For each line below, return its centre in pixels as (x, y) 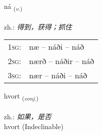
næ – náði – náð (57, 47)
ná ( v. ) (13, 7)
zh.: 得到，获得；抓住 (38, 26)
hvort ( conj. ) (21, 97)
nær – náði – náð (58, 75)
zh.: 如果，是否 (28, 117)
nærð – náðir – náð (62, 61)
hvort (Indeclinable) (34, 126)
